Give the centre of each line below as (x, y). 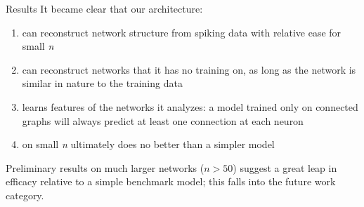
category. (25, 195)
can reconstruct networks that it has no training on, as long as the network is (189, 69)
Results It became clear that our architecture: (104, 8)
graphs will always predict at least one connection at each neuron (163, 120)
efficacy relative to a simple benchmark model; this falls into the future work (171, 181)
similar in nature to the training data (102, 83)
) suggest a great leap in (285, 167)
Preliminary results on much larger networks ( (105, 167)
